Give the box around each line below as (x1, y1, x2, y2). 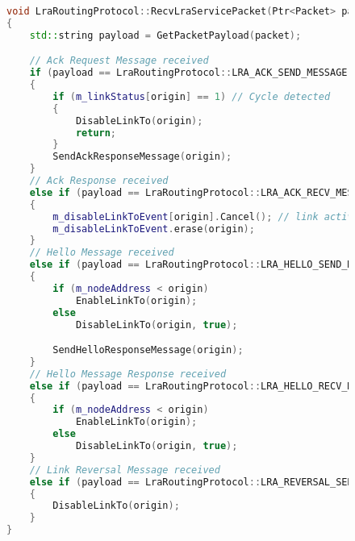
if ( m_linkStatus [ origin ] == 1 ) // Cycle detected (52, 90, 331, 102)
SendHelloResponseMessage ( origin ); (52, 344, 244, 356)
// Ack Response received (29, 175, 169, 187)
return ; (75, 127, 117, 139)
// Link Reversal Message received (29, 464, 220, 476)
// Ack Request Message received (29, 55, 209, 67)
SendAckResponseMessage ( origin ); (52, 151, 232, 163)
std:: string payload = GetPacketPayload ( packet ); (29, 29, 302, 41)
